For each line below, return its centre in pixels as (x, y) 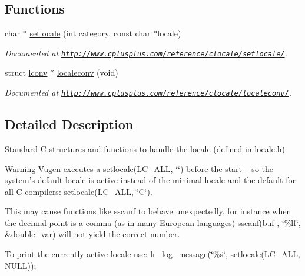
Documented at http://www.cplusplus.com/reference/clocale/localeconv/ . (148, 92)
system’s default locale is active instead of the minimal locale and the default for (150, 180)
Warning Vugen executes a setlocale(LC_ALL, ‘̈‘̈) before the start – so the (139, 168)
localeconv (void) (87, 73)
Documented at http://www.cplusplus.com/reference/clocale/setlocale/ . (146, 53)
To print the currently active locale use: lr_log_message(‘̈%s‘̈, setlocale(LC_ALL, (152, 254)
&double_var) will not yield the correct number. (92, 234)
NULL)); (21, 265)
